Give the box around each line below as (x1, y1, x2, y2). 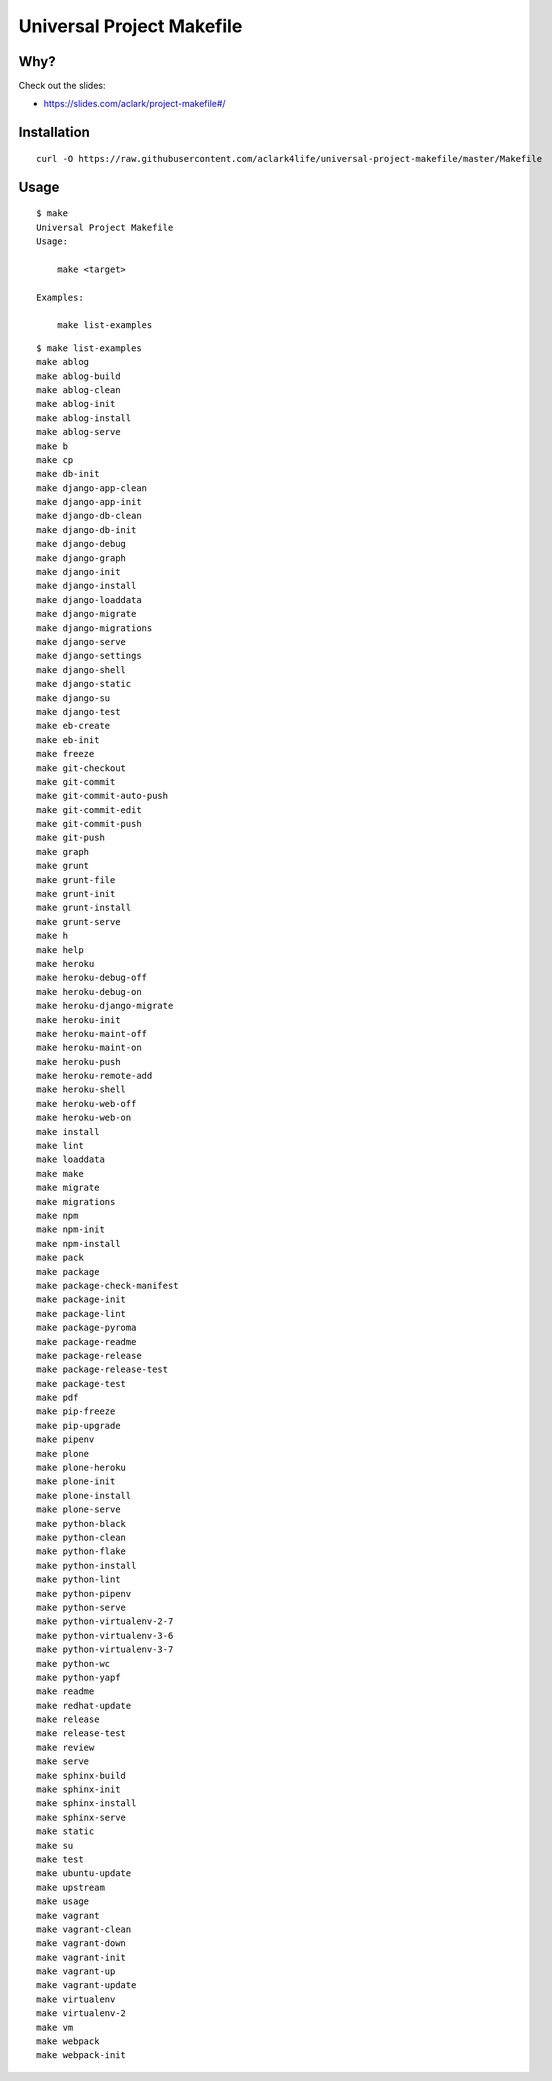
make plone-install (36, 1490, 132, 1501)
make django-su (36, 692, 111, 704)
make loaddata (36, 1154, 105, 1165)
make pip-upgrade (36, 1420, 121, 1431)
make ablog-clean (36, 384, 121, 395)
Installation (18, 124, 90, 141)
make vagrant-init (36, 1951, 127, 1963)
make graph (36, 846, 90, 857)
